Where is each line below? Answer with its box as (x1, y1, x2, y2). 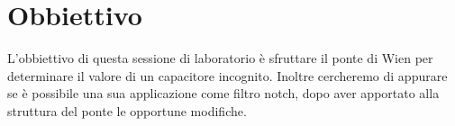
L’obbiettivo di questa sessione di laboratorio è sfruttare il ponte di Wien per (7, 49, 433, 67)
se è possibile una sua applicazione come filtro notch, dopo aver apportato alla (7, 84, 440, 103)
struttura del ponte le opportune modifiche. (7, 101, 247, 120)
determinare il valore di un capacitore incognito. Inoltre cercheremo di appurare (7, 66, 448, 85)
